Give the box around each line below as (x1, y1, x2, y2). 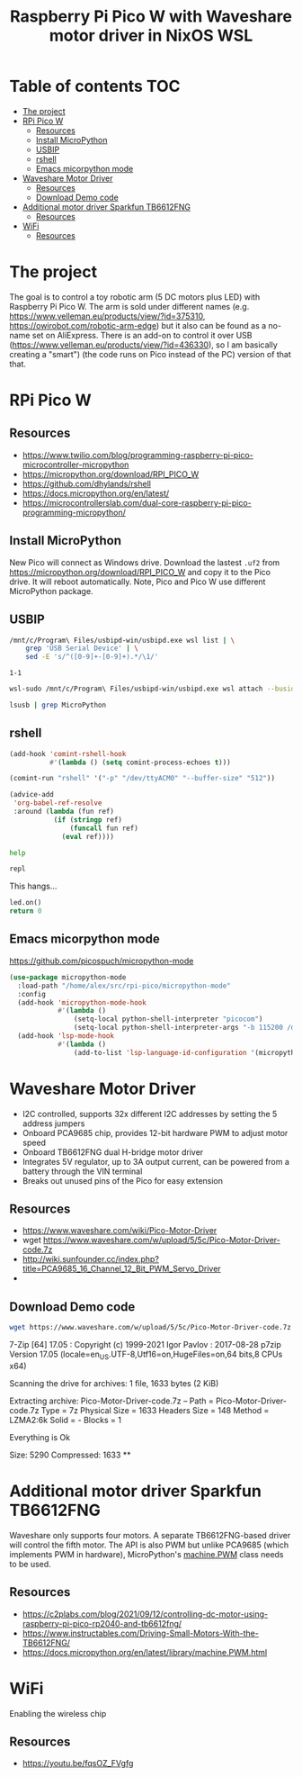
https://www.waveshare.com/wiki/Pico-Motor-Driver (22, 1225, 218, 1236)
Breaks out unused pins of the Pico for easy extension (22, 1175, 223, 1186)
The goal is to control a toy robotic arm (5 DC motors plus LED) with (9, 291, 261, 302)
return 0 (9, 907, 42, 916)
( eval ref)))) (61, 832, 115, 841)
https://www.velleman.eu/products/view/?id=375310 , (9, 311, 206, 321)
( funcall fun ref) (69, 824, 139, 833)
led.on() (9, 898, 42, 907)
